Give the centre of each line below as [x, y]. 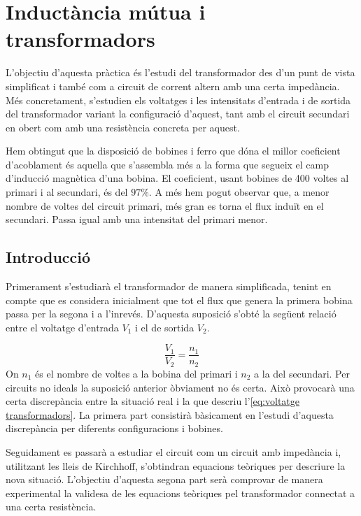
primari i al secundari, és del [67, 192]
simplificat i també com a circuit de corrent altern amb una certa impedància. [173, 86]
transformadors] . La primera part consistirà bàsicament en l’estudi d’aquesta [170, 414]
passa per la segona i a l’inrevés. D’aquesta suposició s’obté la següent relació [171, 314]
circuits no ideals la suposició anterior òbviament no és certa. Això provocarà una [180, 387]
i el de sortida [165, 327]
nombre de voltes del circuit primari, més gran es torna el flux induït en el [165, 205]
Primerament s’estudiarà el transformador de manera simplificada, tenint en [169, 286]
